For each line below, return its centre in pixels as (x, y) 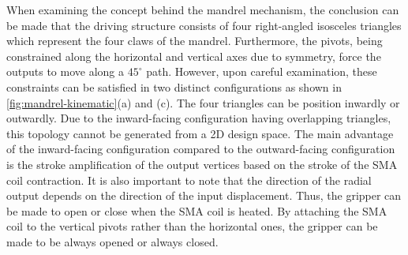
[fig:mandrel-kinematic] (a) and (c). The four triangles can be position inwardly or (203, 102)
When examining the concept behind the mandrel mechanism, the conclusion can (203, 9)
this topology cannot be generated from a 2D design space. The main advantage (200, 133)
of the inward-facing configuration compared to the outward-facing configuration (201, 149)
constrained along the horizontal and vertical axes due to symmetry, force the (194, 56)
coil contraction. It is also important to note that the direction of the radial (189, 180)
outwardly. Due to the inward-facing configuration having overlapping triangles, (199, 118)
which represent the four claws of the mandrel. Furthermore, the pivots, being (195, 41)
